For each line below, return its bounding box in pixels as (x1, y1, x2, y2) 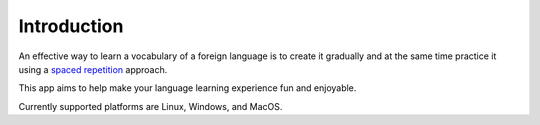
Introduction (18, 15, 124, 37)
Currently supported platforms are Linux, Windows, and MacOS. (18, 100, 283, 112)
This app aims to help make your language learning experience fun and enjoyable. (18, 82, 357, 94)
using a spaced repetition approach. (18, 63, 168, 75)
